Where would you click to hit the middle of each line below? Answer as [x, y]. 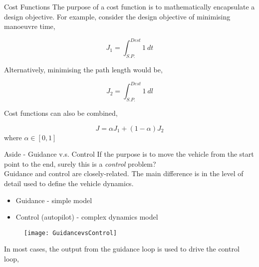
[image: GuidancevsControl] [71, 233]
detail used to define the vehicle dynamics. [69, 183]
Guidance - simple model [54, 200]
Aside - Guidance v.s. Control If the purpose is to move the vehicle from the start [129, 154]
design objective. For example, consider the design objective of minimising [117, 16]
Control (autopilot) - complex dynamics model [87, 217]
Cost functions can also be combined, [61, 113]
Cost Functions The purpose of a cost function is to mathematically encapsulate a [129, 6]
